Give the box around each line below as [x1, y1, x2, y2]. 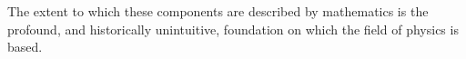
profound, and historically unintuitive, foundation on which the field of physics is [7, 19, 459, 38]
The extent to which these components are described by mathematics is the [7, 2, 429, 20]
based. [7, 37, 43, 56]
